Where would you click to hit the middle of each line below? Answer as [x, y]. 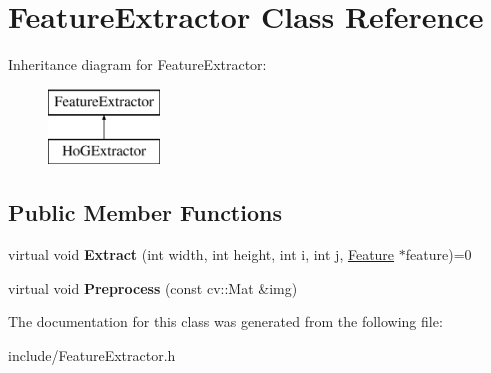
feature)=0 [438, 254]
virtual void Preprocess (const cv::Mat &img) [153, 287]
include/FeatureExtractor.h [92, 354]
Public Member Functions [145, 212]
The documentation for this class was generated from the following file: [225, 321]
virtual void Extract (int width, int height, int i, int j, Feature [201, 254]
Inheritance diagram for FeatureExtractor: [137, 64]
